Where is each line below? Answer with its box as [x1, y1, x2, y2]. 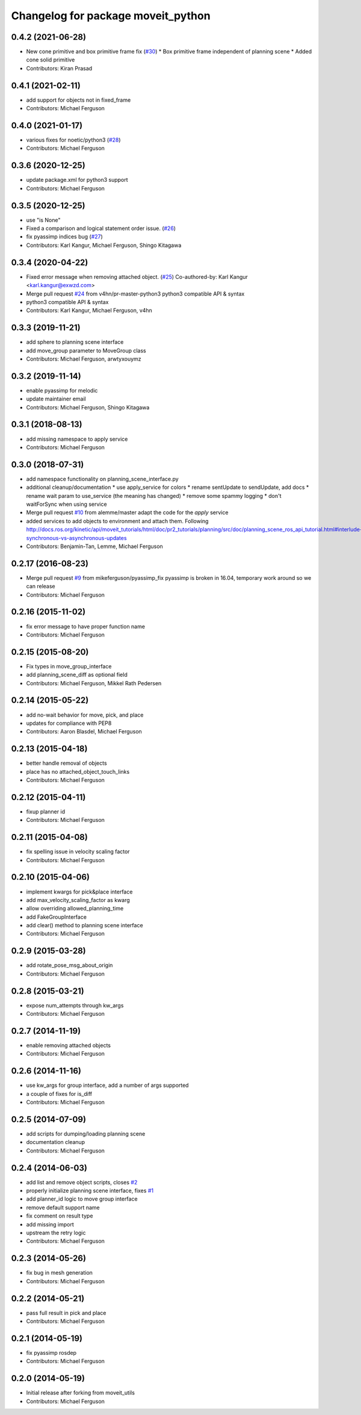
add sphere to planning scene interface [26, 338, 124, 346]
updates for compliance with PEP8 [26, 720, 112, 727]
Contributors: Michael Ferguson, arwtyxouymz [26, 355, 141, 362]
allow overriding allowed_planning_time [26, 905, 124, 912]
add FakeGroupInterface [26, 913, 87, 921]
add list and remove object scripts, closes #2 [26, 1178, 138, 1186]
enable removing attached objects [26, 1042, 111, 1049]
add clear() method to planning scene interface [26, 922, 144, 929]
